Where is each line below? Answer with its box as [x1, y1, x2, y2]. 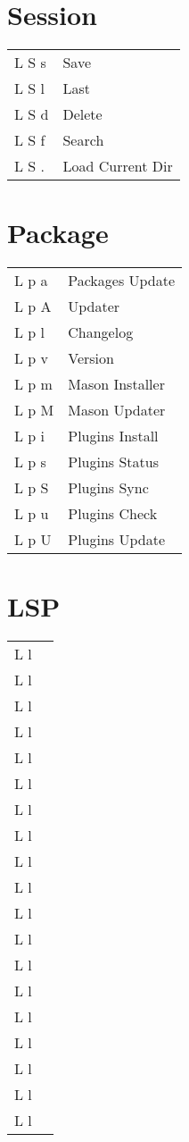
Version [68, 348, 114, 369]
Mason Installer [68, 374, 165, 395]
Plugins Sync [68, 477, 149, 499]
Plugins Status [68, 451, 159, 473]
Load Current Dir [62, 155, 173, 177]
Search [62, 130, 104, 151]
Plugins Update [68, 529, 166, 550]
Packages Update [68, 270, 176, 291]
